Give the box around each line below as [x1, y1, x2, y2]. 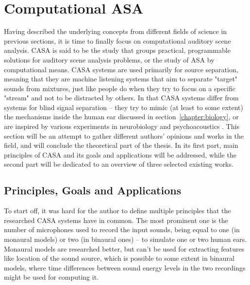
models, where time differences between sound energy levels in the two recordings [4, 262, 246, 272]
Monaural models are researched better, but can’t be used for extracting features [4, 243, 245, 253]
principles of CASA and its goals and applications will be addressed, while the [4, 149, 236, 159]
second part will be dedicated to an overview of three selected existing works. [4, 159, 233, 169]
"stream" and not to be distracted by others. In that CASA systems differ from [4, 93, 239, 103]
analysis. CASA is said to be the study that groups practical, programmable [4, 45, 231, 55]
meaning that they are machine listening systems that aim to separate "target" [4, 74, 238, 84]
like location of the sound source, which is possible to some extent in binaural [4, 253, 234, 263]
